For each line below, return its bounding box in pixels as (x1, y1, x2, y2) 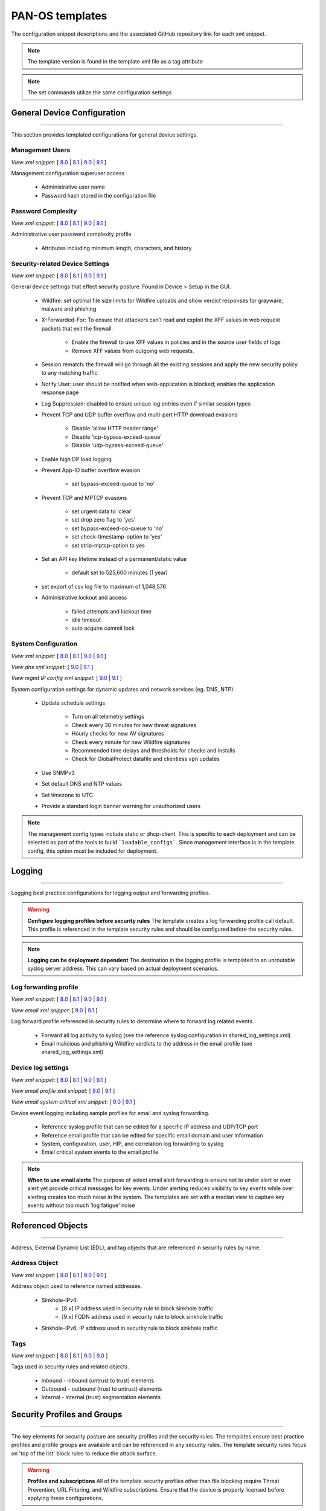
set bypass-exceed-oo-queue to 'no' (71, 525, 164, 532)
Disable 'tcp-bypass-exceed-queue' (71, 433, 162, 441)
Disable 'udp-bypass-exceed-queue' (71, 442, 164, 449)
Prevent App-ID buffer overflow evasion (41, 466, 141, 474)
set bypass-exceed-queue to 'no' (71, 480, 155, 488)
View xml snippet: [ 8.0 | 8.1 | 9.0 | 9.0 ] (11, 1351, 108, 1359)
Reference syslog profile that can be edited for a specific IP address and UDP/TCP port (41, 1123, 258, 1130)
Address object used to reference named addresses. (11, 1283, 142, 1290)
